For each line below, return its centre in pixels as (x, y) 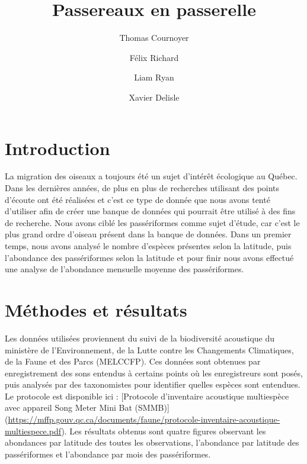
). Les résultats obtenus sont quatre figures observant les (164, 431)
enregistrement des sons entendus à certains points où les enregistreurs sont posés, (154, 373)
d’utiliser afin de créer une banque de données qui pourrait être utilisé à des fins (150, 211)
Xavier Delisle (154, 97)
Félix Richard (154, 57)
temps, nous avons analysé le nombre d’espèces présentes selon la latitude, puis (148, 246)
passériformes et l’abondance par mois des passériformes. (108, 454)
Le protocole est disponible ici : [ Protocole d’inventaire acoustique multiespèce (147, 396)
